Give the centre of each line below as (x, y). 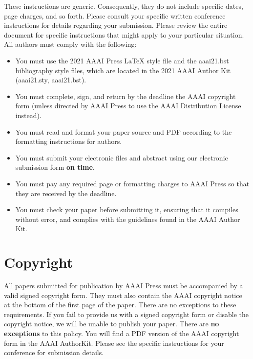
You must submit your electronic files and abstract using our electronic (122, 157)
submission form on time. (55, 167)
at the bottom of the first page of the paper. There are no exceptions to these (120, 305)
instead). (28, 115)
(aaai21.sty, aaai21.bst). (51, 80)
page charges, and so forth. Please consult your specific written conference (115, 15)
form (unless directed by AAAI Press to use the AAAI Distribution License (128, 106)
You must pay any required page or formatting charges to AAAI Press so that (132, 183)
